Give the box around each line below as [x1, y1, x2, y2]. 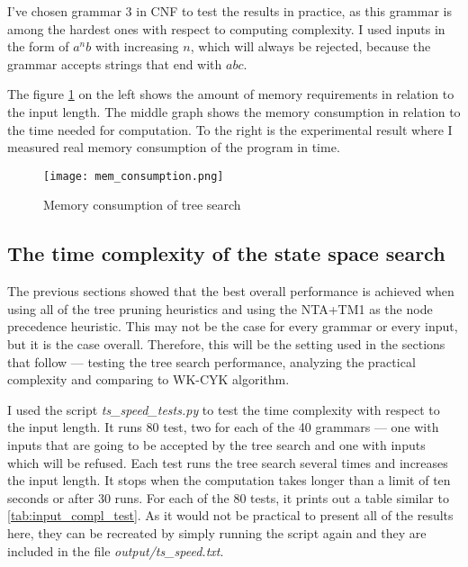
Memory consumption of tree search [43, 195, 241, 214]
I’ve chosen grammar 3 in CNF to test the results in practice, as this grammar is [7, 2, 453, 20]
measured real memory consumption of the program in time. [7, 138, 340, 157]
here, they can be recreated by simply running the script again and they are [7, 523, 427, 542]
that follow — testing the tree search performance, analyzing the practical [7, 352, 416, 371]
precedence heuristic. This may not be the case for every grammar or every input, [7, 317, 458, 336]
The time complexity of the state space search [7, 239, 445, 267]
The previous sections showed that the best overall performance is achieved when [7, 282, 454, 301]
